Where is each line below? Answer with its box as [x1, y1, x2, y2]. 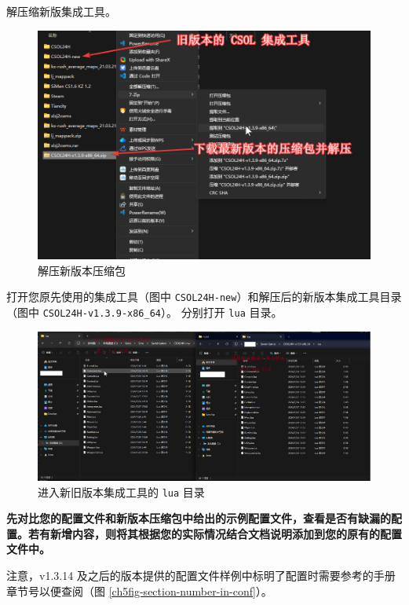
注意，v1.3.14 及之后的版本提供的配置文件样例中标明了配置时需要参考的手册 [6, 567, 396, 584]
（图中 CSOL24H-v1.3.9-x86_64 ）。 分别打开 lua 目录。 [6, 304, 283, 321]
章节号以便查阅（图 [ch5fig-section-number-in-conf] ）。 [6, 582, 272, 599]
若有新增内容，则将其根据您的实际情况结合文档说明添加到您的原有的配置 [27, 525, 402, 541]
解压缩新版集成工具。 [6, 3, 116, 19]
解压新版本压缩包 [38, 262, 126, 278]
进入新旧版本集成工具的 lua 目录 [38, 483, 205, 500]
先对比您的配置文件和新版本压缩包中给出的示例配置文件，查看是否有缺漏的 [6, 510, 391, 526]
